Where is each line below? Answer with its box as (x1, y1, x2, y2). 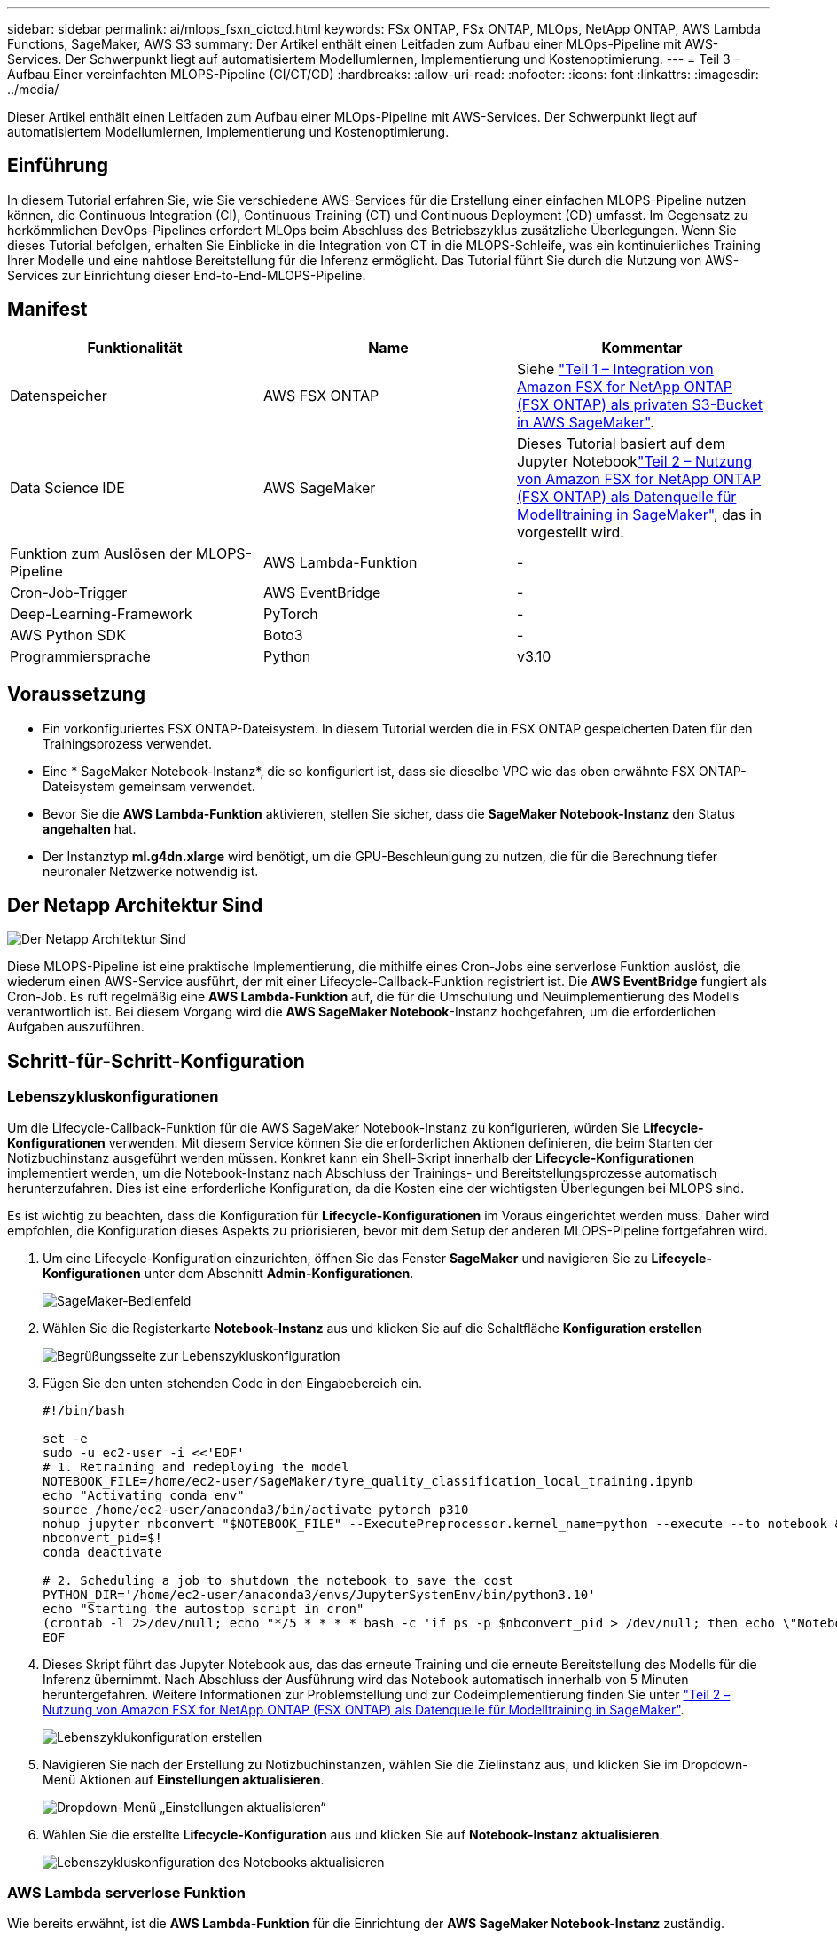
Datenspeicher (10, 386, 107, 404)
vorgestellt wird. (516, 522, 624, 541)
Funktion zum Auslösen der (10, 544, 192, 562)
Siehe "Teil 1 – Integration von (516, 359, 714, 378)
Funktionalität (87, 338, 183, 357)
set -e (43, 1431, 88, 1446)
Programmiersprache (10, 647, 151, 665)
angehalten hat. (43, 820, 137, 836)
